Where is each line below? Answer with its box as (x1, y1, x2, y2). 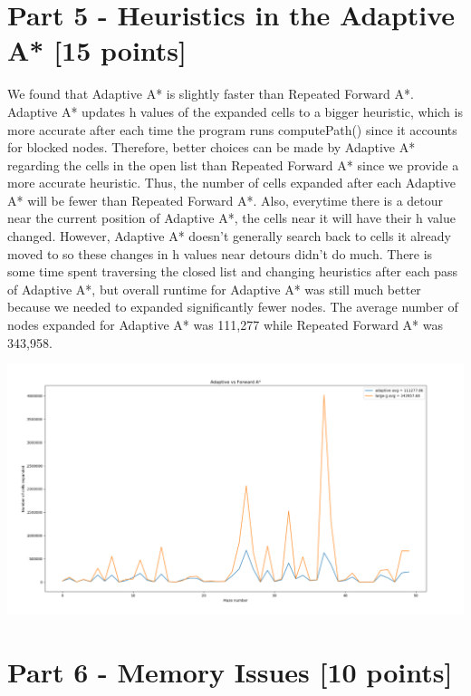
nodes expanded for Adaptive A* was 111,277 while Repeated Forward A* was (7, 315, 443, 334)
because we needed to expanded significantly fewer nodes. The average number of (7, 297, 458, 316)
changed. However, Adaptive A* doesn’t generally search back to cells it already (7, 227, 451, 246)
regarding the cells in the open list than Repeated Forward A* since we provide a (7, 155, 459, 174)
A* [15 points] (7, 32, 187, 69)
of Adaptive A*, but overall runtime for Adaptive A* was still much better (7, 279, 421, 298)
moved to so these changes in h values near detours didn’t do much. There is (7, 244, 433, 263)
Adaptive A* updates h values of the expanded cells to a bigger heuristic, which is (7, 101, 463, 121)
